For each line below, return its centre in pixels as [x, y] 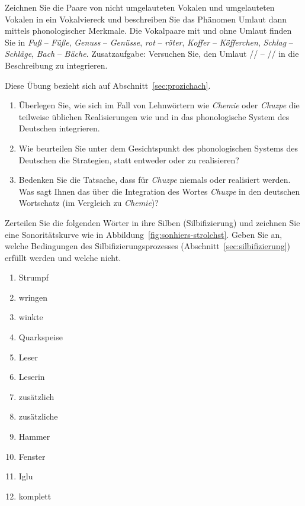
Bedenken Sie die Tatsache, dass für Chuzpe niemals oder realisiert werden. [155, 180]
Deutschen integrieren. [59, 128]
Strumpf [34, 277]
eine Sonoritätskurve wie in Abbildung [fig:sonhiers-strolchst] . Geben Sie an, [144, 234]
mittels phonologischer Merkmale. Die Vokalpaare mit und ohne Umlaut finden [148, 30]
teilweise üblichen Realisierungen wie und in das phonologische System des [154, 116]
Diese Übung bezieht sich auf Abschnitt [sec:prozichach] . [108, 85]
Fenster [32, 456]
